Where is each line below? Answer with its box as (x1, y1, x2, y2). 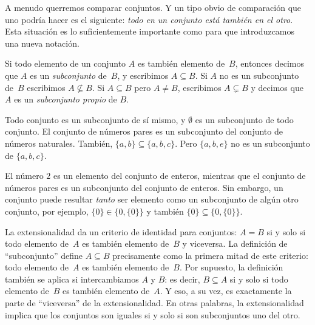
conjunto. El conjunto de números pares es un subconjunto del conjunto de (5, 125, 283, 138)
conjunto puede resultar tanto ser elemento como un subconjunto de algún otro (5, 193, 299, 206)
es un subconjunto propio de (14, 93, 117, 106)
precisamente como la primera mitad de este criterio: (112, 249, 308, 261)
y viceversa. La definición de (182, 237, 288, 250)
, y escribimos (117, 69, 169, 81)
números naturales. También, (5, 136, 113, 149)
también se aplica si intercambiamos (5, 272, 139, 285)
